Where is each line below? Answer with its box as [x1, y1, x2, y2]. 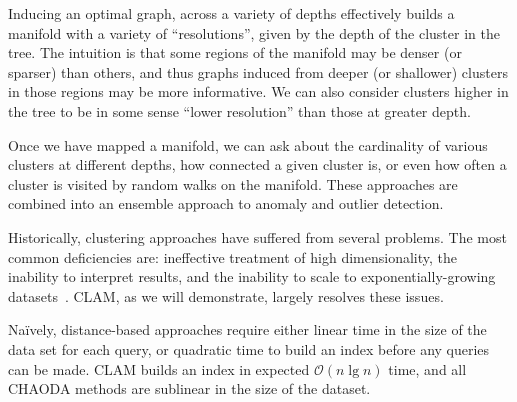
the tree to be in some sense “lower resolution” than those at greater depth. [8, 100, 471, 121]
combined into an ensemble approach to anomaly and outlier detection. [8, 193, 444, 214]
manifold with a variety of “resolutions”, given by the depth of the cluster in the [8, 22, 500, 43]
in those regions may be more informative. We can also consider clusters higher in [8, 81, 509, 102]
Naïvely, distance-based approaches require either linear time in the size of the [8, 319, 487, 340]
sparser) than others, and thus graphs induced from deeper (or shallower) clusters [8, 61, 508, 82]
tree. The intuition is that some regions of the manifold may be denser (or [8, 42, 462, 63]
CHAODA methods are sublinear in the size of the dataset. [8, 378, 371, 399]
